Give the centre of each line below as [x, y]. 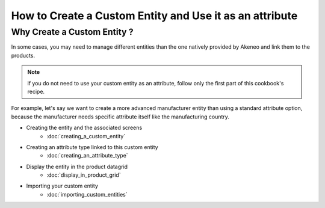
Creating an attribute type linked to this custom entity [92, 147]
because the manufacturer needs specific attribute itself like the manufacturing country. [120, 117]
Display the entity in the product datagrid [77, 167]
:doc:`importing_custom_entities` [87, 194]
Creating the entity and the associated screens [84, 128]
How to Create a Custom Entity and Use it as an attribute [154, 16]
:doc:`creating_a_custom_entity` [86, 136]
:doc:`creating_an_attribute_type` [88, 156]
